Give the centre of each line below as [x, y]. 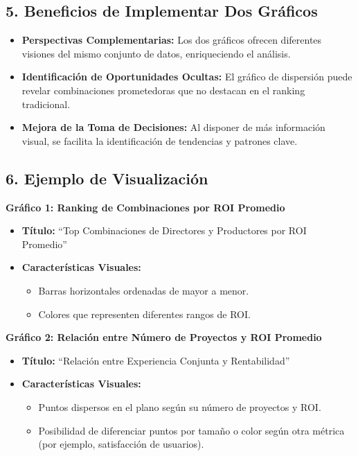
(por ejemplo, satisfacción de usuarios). [121, 444]
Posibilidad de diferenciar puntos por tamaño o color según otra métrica [191, 430]
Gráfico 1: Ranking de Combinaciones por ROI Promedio [145, 207]
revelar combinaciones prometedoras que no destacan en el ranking [163, 90]
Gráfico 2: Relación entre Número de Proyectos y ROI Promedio [164, 337]
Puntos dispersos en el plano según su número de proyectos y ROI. [180, 406]
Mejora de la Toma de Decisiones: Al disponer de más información [173, 127]
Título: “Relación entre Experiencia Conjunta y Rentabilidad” [156, 360]
